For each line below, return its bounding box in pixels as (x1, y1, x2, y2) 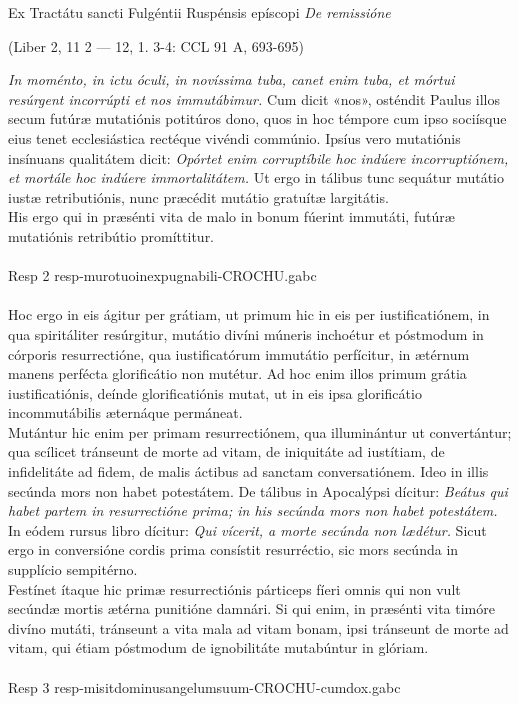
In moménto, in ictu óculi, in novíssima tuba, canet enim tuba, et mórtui (8, 69, 455, 90)
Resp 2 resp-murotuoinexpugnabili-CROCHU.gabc (8, 265, 317, 286)
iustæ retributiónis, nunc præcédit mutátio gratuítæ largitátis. (8, 186, 389, 207)
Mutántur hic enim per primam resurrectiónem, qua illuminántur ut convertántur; (8, 421, 512, 442)
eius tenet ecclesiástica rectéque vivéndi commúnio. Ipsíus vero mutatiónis (8, 127, 461, 148)
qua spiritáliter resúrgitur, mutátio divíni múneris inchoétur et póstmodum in (8, 323, 484, 344)
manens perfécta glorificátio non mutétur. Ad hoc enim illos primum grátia (8, 363, 467, 384)
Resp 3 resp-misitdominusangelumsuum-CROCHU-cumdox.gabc (8, 676, 401, 697)
